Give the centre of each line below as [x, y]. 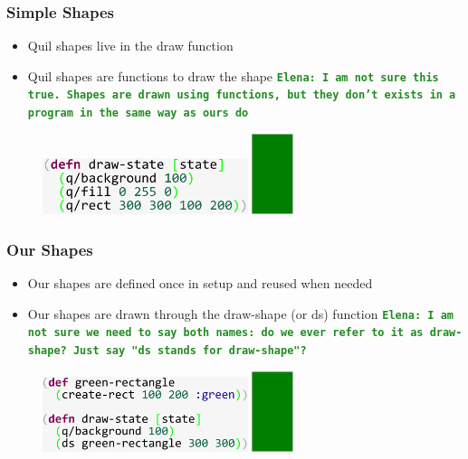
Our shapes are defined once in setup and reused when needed [200, 283]
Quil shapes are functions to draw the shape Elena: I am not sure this [233, 75]
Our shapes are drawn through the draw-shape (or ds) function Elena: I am [240, 313]
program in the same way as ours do [138, 113]
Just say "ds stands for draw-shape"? [190, 351]
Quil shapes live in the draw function [130, 46]
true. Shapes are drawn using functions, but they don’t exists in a [242, 95]
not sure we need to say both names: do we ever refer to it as [225, 333]
